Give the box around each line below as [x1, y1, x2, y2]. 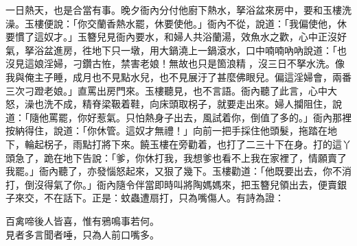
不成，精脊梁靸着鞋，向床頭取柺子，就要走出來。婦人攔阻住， [53, 97, 332, 111]
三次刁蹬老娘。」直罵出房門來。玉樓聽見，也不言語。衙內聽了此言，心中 [5, 83, 327, 97]
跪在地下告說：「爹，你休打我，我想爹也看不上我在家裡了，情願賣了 [43, 150, 347, 164]
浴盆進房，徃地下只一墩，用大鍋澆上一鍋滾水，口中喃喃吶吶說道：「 [34, 42, 337, 57]
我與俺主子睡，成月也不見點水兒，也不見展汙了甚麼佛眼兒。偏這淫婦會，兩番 [5, 69, 352, 84]
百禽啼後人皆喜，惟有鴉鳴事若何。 [5, 213, 159, 227]
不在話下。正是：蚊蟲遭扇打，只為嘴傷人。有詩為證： [43, 190, 284, 205]
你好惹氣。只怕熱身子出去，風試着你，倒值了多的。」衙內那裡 [77, 110, 352, 124]
